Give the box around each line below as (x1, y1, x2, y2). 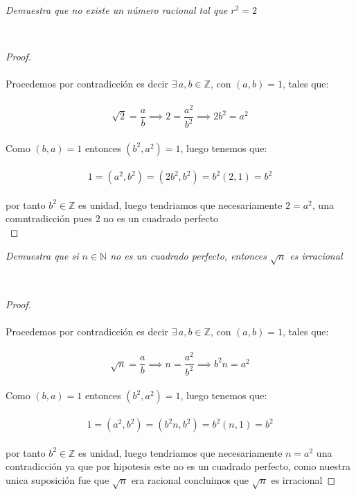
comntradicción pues (6, 211, 92, 226)
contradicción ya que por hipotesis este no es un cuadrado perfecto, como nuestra (6, 459, 350, 473)
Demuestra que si (6, 248, 79, 262)
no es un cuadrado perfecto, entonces (110, 248, 267, 262)
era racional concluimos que (131, 472, 249, 487)
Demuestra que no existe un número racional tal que (6, 3, 228, 17)
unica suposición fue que (6, 472, 109, 487)
